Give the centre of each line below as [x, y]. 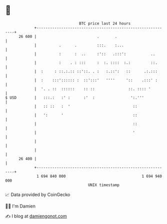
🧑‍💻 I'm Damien [20, 206]
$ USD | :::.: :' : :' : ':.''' [74, 98]
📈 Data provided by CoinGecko [38, 195]
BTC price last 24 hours [105, 23]
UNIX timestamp [104, 185]
